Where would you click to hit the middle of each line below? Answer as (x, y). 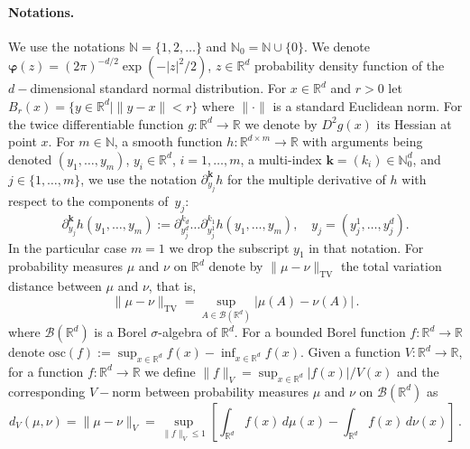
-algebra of (188, 332)
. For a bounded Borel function (320, 332)
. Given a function (350, 352)
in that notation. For (366, 247)
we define (170, 371)
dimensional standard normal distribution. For (158, 88)
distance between (55, 286)
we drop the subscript (229, 247)
